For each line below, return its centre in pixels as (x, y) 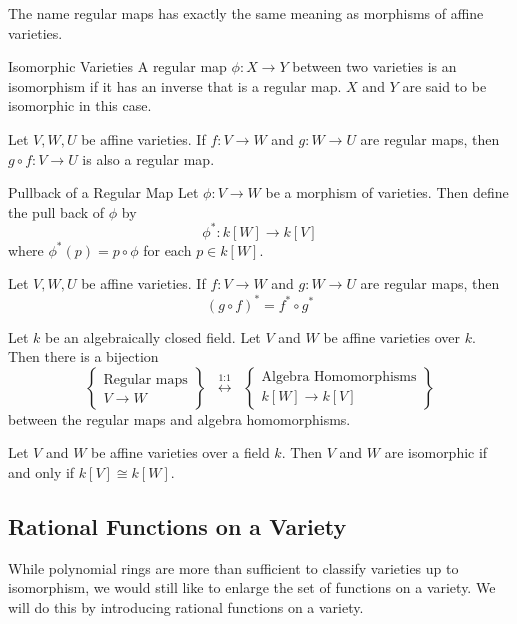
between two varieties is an (374, 66)
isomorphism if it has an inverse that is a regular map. (175, 85)
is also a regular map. (148, 158)
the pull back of (56, 211)
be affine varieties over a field (180, 452)
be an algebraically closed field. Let (153, 336)
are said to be (444, 85)
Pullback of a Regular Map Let (103, 192)
